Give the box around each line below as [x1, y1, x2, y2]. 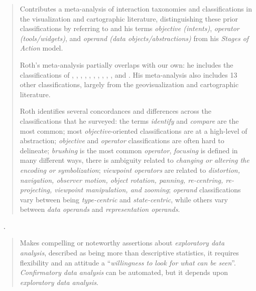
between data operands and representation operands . [20, 204, 180, 214]
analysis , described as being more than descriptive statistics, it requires [20, 247, 239, 258]
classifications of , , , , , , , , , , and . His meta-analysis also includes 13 [20, 69, 237, 80]
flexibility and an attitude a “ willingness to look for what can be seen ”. [20, 257, 236, 267]
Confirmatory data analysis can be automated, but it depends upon [20, 267, 228, 277]
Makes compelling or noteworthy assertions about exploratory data [20, 237, 225, 248]
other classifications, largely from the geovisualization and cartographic [20, 79, 239, 90]
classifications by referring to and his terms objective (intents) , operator [20, 23, 239, 34]
